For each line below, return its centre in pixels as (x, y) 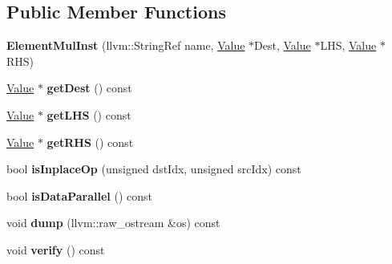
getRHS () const (90, 142)
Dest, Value (283, 45)
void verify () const (56, 249)
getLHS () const (89, 114)
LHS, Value (348, 45)
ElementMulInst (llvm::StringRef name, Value (126, 45)
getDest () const (89, 88)
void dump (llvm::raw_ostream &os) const (113, 223)
